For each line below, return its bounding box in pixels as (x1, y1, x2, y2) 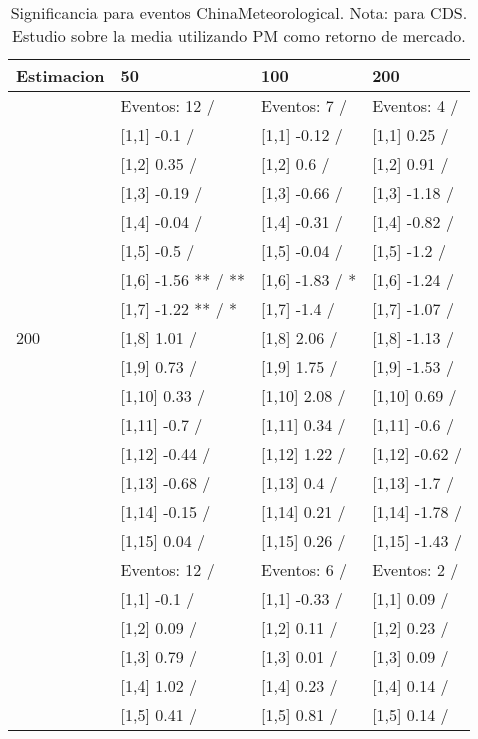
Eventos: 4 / (372, 94, 459, 117)
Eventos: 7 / (261, 94, 348, 117)
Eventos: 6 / (261, 558, 348, 581)
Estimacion (16, 64, 105, 87)
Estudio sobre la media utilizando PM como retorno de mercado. (12, 24, 466, 47)
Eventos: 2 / (372, 558, 459, 581)
